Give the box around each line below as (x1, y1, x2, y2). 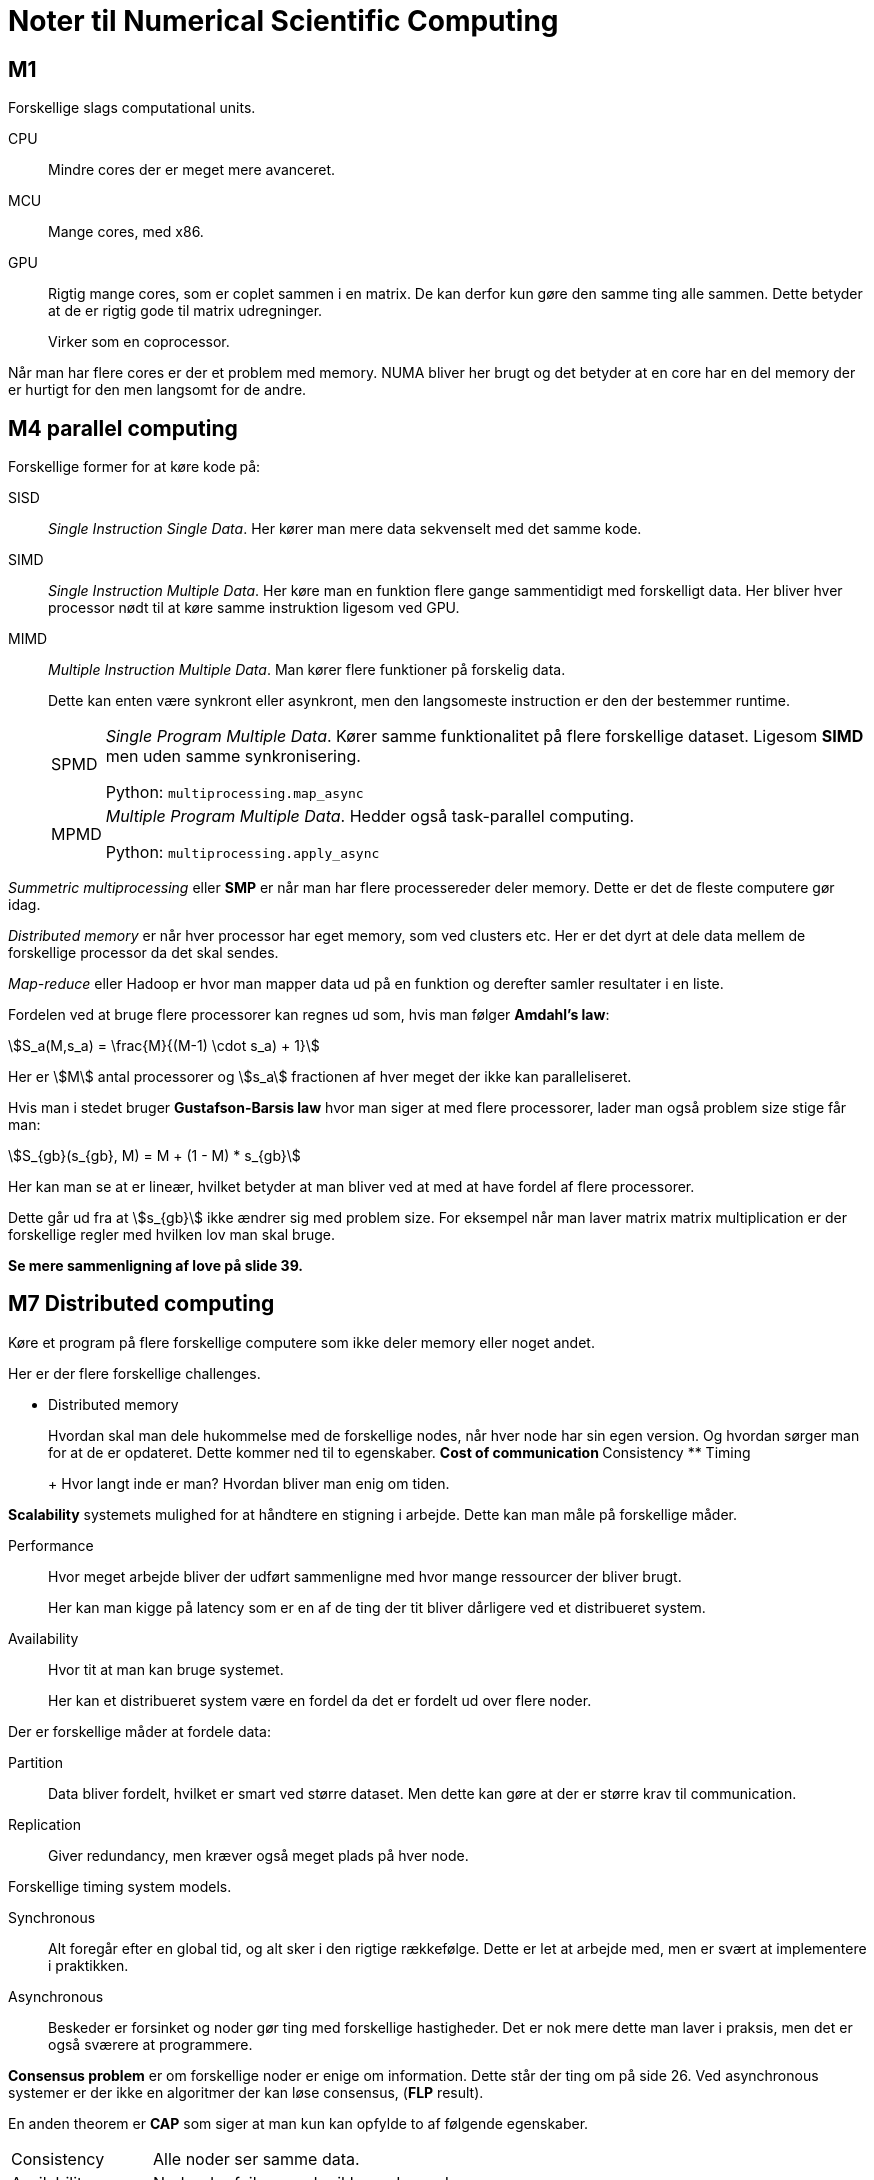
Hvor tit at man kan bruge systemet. (48, 1660, 284, 1678)
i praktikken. (48, 1956, 129, 1974)
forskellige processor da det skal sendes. (8, 944, 279, 962)
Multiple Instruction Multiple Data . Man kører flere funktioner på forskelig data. (48, 661, 566, 679)
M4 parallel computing (8, 415, 238, 441)
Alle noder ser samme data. (153, 2148, 360, 2169)
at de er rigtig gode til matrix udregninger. (48, 302, 323, 320)
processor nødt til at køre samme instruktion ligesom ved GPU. (48, 599, 460, 617)
